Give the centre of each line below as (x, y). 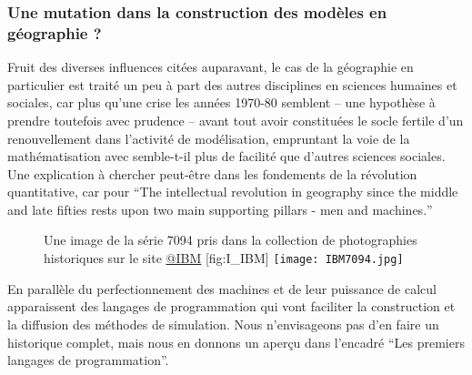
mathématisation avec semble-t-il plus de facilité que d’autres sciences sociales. (226, 156)
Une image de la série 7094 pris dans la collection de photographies (231, 240)
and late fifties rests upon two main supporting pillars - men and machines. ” (220, 209)
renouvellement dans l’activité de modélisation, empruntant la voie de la (209, 138)
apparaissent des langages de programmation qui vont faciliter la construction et (231, 306)
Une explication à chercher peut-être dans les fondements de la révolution (212, 173)
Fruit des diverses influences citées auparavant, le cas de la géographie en (211, 67)
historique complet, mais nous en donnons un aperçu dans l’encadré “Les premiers (236, 342)
